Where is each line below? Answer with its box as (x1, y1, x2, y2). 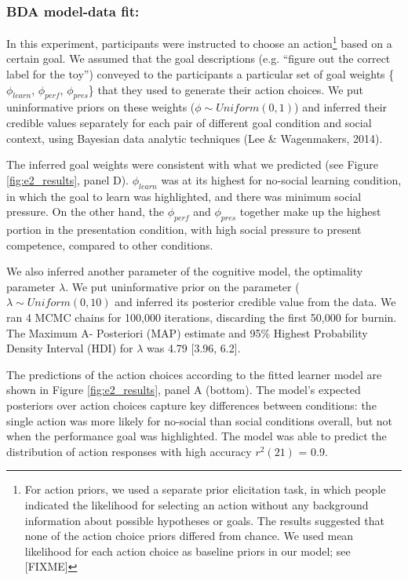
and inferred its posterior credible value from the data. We (115, 294, 396, 310)
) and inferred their (294, 99, 388, 115)
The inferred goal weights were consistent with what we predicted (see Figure (6, 156, 378, 173)
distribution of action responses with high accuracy (6, 443, 252, 459)
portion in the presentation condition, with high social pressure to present (6, 221, 362, 238)
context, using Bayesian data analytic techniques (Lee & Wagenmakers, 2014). (6, 129, 383, 146)
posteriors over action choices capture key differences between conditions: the (6, 396, 377, 413)
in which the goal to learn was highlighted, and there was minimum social (6, 188, 362, 204)
